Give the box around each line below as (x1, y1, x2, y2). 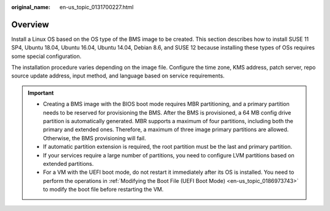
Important (28, 89, 54, 96)
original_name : (11, 4, 51, 10)
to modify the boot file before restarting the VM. (43, 186, 164, 193)
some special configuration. (11, 52, 82, 60)
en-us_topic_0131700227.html (59, 4, 134, 10)
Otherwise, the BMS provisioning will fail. (43, 134, 146, 141)
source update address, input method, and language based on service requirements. (11, 72, 225, 79)
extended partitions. (43, 160, 94, 167)
